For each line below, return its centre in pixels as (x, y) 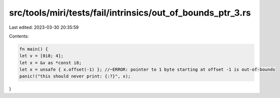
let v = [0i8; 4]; (41, 56)
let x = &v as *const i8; (51, 63)
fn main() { (34, 49)
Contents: (19, 36)
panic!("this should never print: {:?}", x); (75, 76)
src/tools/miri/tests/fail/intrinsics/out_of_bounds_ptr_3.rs (130, 13)
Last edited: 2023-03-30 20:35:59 (44, 27)
